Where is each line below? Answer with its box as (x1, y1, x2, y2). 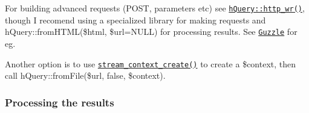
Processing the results (5, 94, 114, 109)
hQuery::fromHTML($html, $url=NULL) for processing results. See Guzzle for (5, 25, 298, 38)
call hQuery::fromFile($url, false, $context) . (5, 69, 166, 82)
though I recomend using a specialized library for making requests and (5, 13, 266, 26)
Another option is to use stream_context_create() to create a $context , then (5, 57, 296, 70)
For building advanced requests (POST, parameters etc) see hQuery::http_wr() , (5, 2, 305, 14)
